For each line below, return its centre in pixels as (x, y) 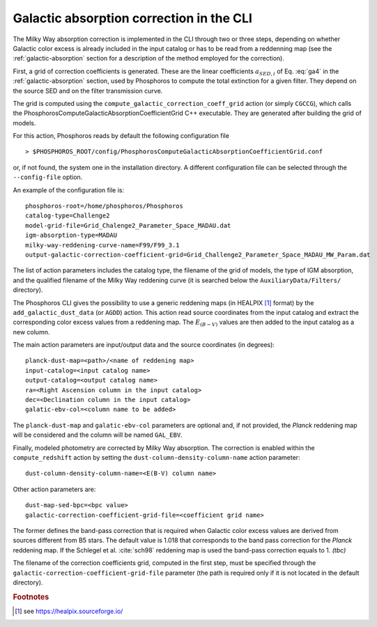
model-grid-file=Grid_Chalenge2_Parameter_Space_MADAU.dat (128, 225)
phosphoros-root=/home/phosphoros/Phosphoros (105, 206)
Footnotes (31, 597)
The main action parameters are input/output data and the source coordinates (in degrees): (144, 345)
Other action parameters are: (54, 489)
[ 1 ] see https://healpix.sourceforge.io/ (69, 611)
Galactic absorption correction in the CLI (132, 18)
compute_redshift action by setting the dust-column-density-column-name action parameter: (156, 457)
